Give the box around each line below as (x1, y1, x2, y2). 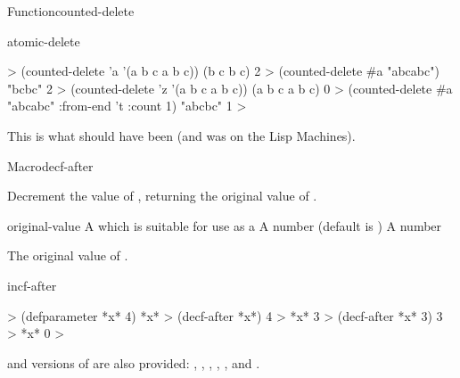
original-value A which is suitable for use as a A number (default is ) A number (7, 216, 442, 234)
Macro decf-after (7, 156, 94, 175)
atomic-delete (7, 31, 80, 50)
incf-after (7, 275, 57, 294)
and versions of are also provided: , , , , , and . (7, 353, 260, 372)
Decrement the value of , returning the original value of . (7, 186, 317, 205)
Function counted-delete (7, 2, 135, 20)
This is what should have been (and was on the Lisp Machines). (7, 126, 356, 144)
